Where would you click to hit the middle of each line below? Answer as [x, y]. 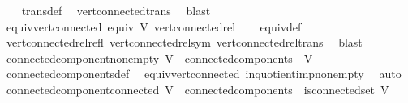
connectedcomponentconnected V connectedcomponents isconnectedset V [198, 89]
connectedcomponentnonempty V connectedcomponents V [159, 58]
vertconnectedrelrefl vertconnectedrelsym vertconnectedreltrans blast [184, 42]
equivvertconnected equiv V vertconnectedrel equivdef [154, 26]
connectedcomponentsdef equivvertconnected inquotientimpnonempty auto [204, 74]
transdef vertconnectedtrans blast [116, 10]
